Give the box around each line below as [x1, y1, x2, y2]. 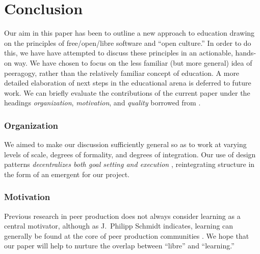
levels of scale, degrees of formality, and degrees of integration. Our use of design [4, 149, 256, 159]
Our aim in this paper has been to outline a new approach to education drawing [4, 27, 255, 38]
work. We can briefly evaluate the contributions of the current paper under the [4, 87, 250, 98]
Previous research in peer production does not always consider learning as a [4, 210, 241, 221]
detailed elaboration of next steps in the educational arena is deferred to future [4, 77, 251, 88]
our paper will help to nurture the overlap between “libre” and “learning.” [4, 240, 235, 251]
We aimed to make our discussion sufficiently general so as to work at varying [4, 139, 247, 150]
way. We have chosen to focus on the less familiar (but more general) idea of [14, 57, 252, 68]
